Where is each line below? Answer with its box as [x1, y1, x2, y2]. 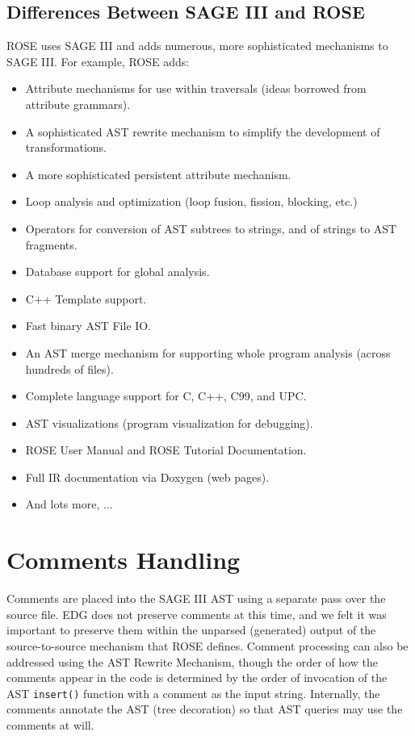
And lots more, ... [25, 496, 113, 512]
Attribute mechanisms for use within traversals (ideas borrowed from [25, 80, 367, 97]
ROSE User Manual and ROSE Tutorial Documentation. [25, 441, 307, 458]
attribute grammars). [25, 95, 131, 112]
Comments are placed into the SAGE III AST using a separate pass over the [6, 590, 386, 607]
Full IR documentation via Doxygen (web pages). [25, 468, 270, 485]
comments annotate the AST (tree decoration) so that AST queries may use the [6, 700, 403, 717]
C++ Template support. [25, 290, 147, 307]
